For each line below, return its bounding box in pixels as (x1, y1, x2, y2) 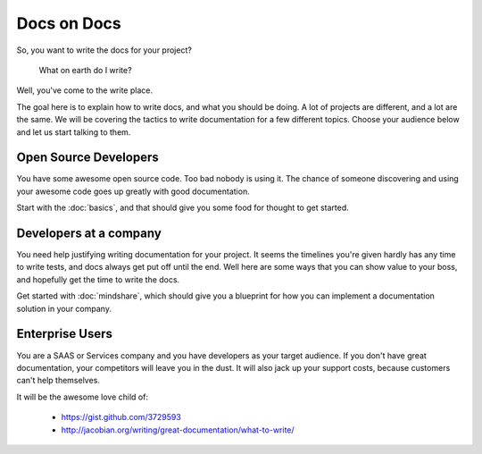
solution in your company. (16, 303, 112, 314)
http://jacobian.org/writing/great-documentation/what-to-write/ (61, 425, 295, 435)
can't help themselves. (16, 375, 100, 386)
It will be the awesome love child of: (16, 391, 149, 402)
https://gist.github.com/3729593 (61, 412, 182, 423)
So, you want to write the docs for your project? (16, 45, 192, 55)
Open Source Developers (16, 150, 160, 165)
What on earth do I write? (38, 64, 133, 75)
